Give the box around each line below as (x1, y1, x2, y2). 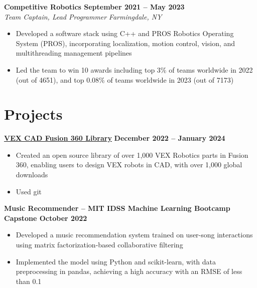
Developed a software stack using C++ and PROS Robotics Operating (16, 28, 234, 39)
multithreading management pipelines (16, 48, 132, 58)
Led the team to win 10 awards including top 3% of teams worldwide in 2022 (16, 64, 253, 75)
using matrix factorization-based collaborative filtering (16, 239, 183, 250)
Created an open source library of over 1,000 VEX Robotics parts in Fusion (16, 149, 248, 160)
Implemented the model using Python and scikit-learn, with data (16, 256, 216, 266)
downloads (16, 169, 48, 180)
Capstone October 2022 (4, 212, 87, 223)
